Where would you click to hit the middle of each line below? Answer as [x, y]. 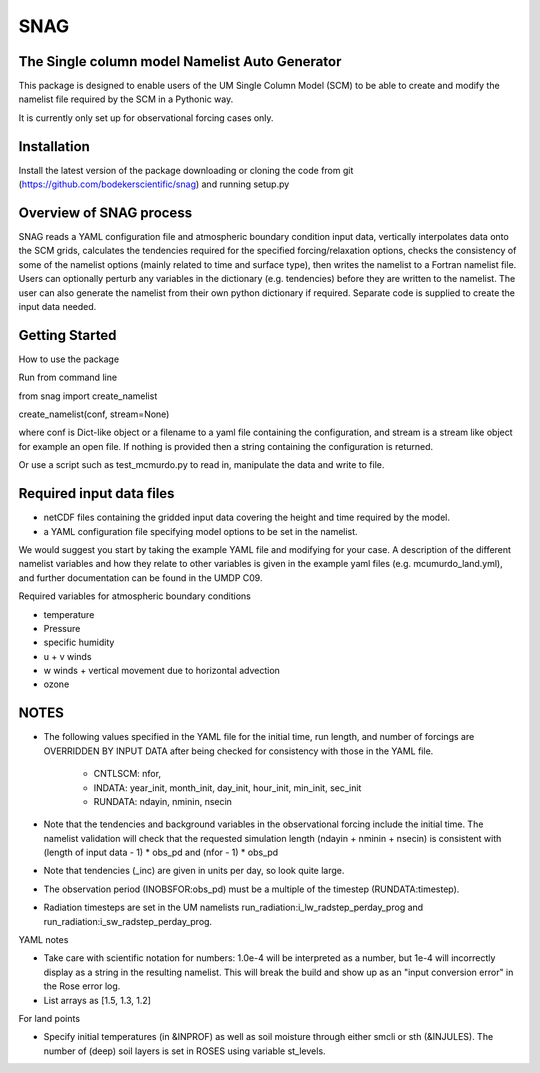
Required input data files [96, 493]
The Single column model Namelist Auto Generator [180, 61]
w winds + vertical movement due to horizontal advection [161, 671]
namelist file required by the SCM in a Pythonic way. [126, 99]
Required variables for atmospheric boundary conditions [135, 596]
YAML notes [43, 940]
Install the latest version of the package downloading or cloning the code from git [186, 170]
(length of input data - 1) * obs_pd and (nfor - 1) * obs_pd [161, 852]
